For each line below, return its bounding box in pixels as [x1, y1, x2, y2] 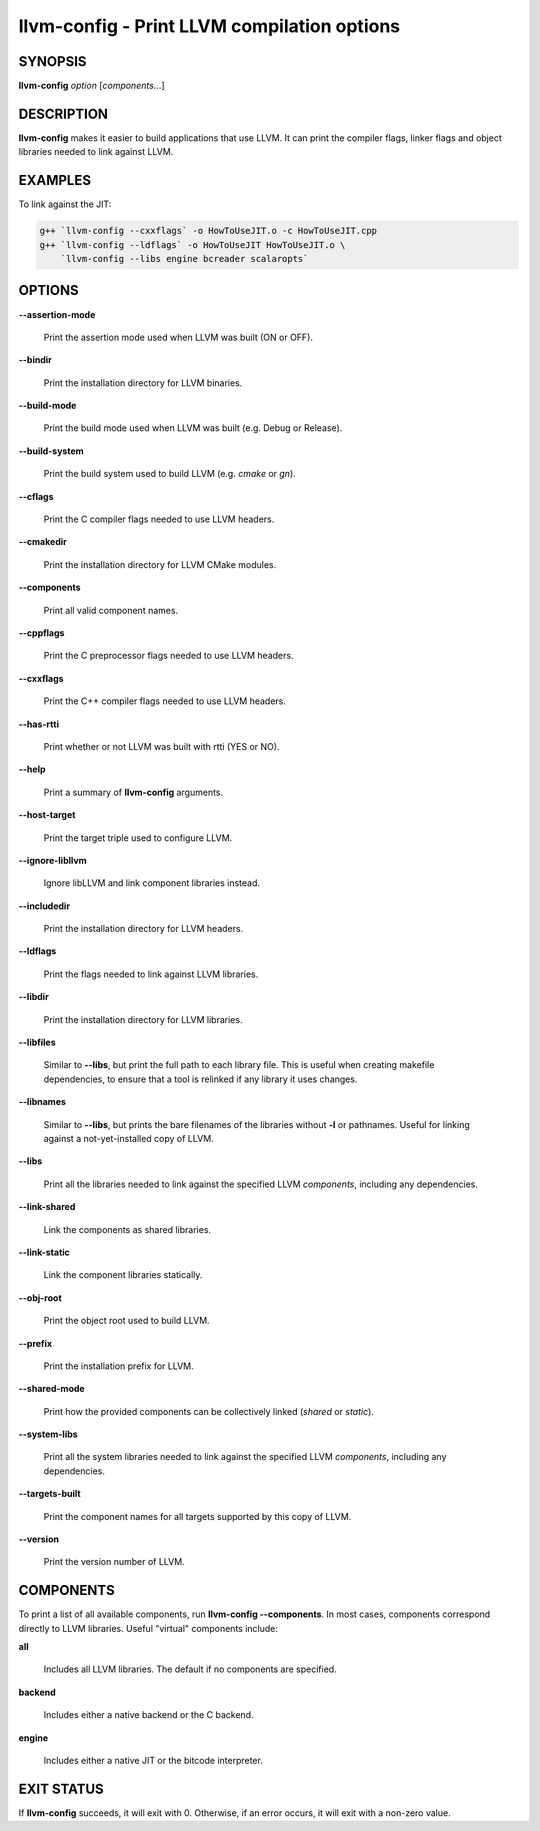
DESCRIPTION [18, 105, 109, 122]
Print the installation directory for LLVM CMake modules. [43, 558, 277, 570]
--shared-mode [18, 1383, 85, 1395]
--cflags [18, 490, 54, 502]
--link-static [18, 1246, 70, 1258]
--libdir [18, 991, 49, 1003]
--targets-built [18, 1488, 81, 1500]
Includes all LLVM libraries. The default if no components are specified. [43, 1663, 337, 1675]
